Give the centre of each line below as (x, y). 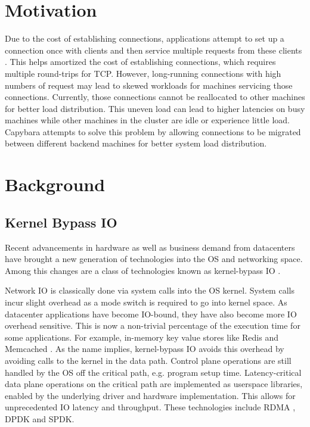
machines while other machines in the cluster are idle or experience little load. (147, 120)
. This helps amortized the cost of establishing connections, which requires (140, 62)
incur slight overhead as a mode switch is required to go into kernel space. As (146, 302)
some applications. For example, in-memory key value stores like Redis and (142, 337)
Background (55, 184)
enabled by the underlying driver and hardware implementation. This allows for (150, 395)
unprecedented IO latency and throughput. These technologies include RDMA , (150, 407)
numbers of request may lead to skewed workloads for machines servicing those (149, 85)
